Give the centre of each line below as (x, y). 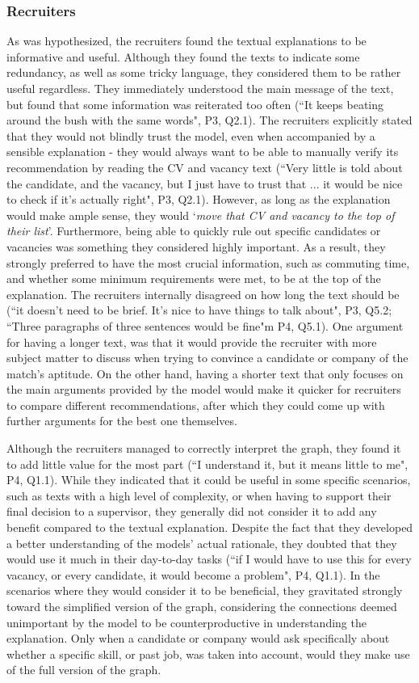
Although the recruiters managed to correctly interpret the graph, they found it (204, 448)
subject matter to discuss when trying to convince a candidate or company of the (207, 358)
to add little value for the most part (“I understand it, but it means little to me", (207, 464)
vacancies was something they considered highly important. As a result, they (196, 246)
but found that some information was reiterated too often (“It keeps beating (195, 104)
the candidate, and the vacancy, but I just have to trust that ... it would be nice (205, 183)
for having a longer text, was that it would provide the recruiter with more (192, 341)
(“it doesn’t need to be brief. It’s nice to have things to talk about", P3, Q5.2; (199, 310)
